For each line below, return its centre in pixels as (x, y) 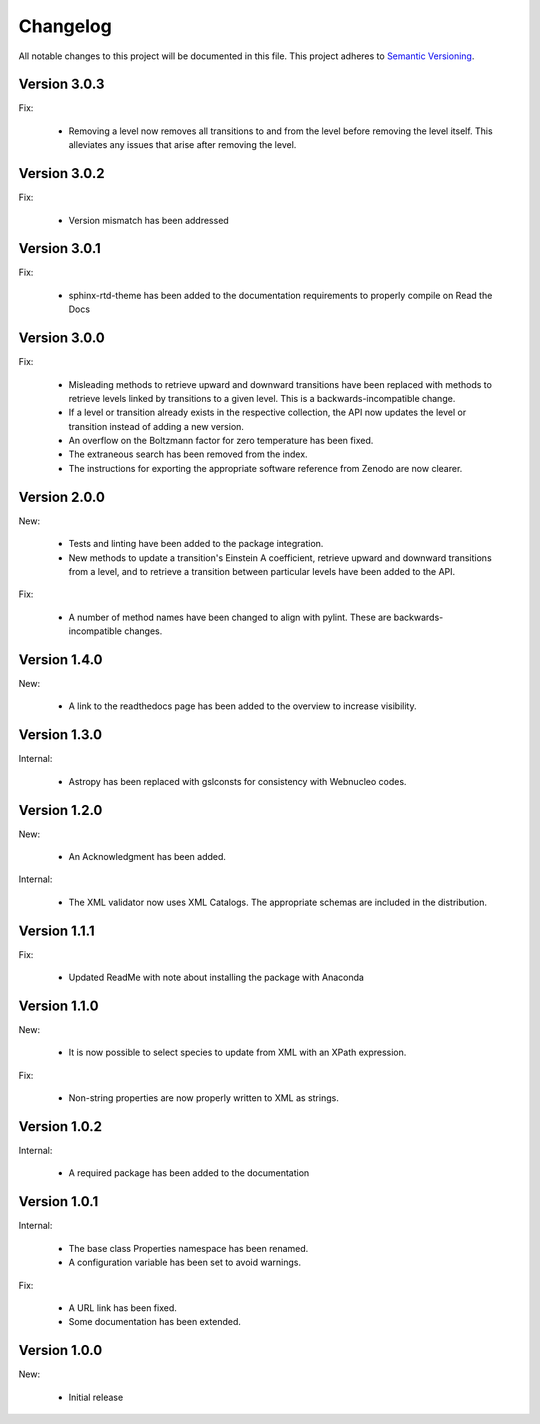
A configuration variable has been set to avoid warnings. (185, 1262)
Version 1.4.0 (60, 659)
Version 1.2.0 (60, 810)
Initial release (96, 1397)
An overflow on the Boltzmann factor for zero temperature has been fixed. (221, 441)
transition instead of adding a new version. (156, 426)
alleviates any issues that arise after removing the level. (182, 145)
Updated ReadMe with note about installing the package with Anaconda (216, 977)
